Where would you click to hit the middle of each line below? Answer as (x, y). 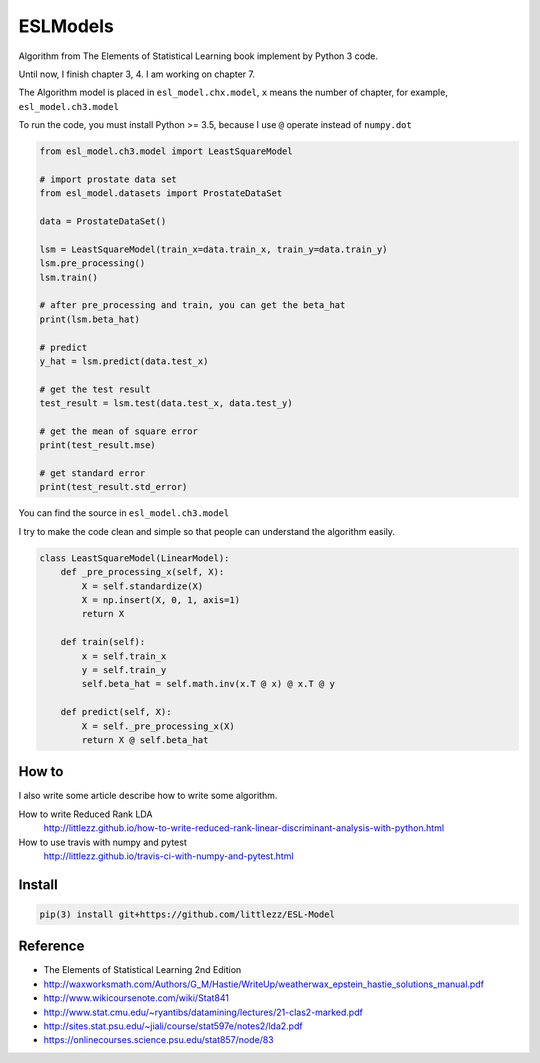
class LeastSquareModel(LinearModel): (134, 558)
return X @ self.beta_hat (145, 739)
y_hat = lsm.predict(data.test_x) (124, 361)
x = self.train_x (124, 656)
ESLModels (66, 26)
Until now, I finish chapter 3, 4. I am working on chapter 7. (136, 74)
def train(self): (103, 642)
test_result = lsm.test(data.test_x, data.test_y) (166, 403)
